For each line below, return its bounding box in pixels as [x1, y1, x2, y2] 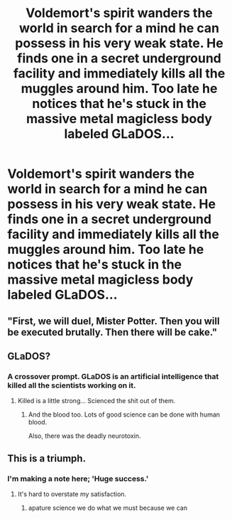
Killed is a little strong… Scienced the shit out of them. [17, 397, 176, 405]
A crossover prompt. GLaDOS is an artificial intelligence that [7, 371, 219, 381]
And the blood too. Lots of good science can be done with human [28, 410, 221, 419]
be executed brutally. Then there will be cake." [7, 326, 218, 338]
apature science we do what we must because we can [28, 503, 188, 512]
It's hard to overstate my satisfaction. [17, 489, 126, 498]
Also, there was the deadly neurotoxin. [28, 432, 141, 440]
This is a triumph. [7, 452, 87, 464]
